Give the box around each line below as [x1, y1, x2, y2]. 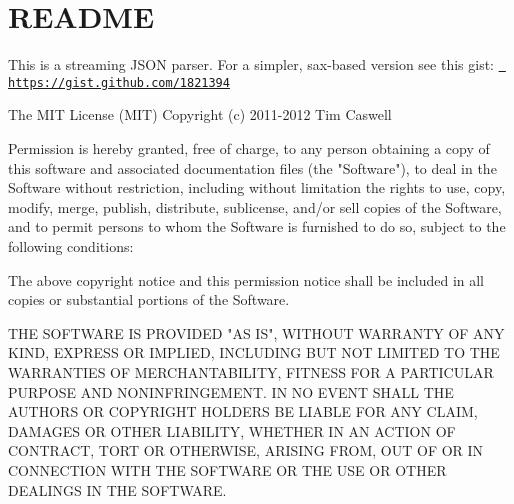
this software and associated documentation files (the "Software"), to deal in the [8, 157, 497, 178]
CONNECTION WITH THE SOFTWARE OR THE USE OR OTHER [8, 459, 447, 480]
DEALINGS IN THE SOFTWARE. [8, 479, 227, 500]
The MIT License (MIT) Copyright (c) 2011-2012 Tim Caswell [8, 104, 392, 125]
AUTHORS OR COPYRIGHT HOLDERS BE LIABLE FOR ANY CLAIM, [8, 401, 478, 422]
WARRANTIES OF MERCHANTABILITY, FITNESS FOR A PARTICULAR [8, 361, 494, 382]
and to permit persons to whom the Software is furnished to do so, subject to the [8, 216, 506, 237]
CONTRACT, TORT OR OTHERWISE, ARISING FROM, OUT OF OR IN [8, 440, 484, 461]
